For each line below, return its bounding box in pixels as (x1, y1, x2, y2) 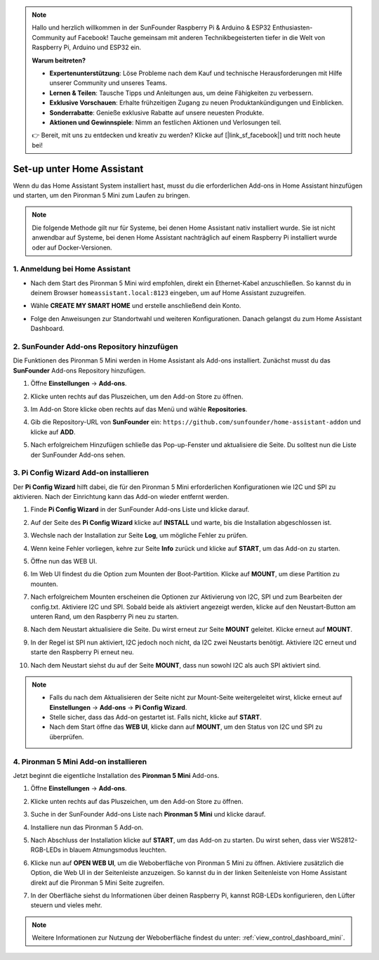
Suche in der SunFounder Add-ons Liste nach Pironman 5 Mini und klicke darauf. (30, 810, 266, 819)
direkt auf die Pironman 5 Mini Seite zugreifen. (30, 878, 165, 887)
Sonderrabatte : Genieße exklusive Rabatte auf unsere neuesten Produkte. (49, 108, 265, 117)
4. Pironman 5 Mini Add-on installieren (13, 756, 147, 766)
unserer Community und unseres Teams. (49, 79, 168, 87)
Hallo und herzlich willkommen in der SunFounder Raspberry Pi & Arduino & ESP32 (32, 23, 272, 32)
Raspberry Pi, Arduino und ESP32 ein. (32, 43, 142, 52)
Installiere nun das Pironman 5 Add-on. (30, 823, 144, 831)
